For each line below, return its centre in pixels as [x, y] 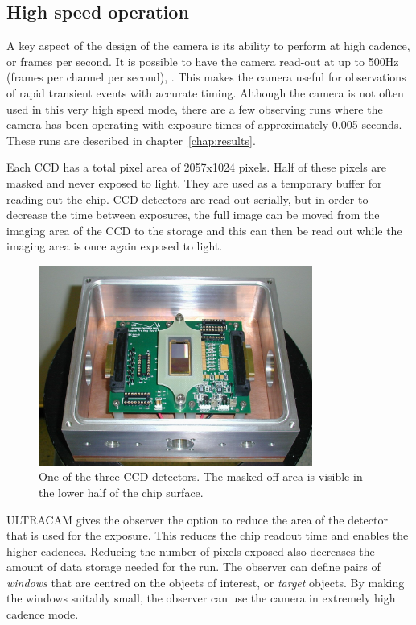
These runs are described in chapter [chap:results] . [131, 140]
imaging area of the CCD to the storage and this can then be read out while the [204, 230]
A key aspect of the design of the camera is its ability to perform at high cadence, [208, 46]
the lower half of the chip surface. [121, 492]
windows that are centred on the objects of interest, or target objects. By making [206, 582]
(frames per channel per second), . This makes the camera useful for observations [206, 77]
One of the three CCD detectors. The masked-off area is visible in [201, 476]
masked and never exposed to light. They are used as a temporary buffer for [194, 182]
